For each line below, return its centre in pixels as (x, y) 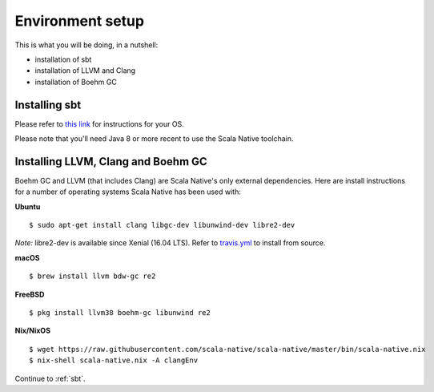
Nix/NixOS (33, 331)
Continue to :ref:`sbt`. (50, 378)
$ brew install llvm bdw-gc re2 (92, 276)
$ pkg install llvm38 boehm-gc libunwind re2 (120, 313)
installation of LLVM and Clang (85, 71)
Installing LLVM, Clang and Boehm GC (111, 162)
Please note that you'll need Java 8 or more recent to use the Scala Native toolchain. (154, 139)
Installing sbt (48, 105)
